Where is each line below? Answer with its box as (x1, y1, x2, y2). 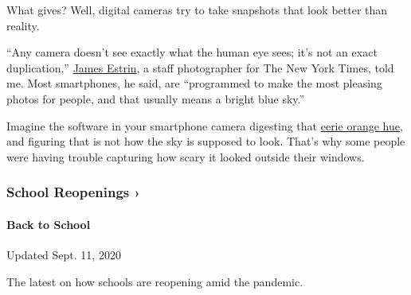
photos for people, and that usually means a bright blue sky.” (6, 90, 305, 107)
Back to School (6, 215, 91, 232)
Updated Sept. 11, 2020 (6, 246, 121, 262)
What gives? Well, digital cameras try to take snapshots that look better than (6, 2, 388, 17)
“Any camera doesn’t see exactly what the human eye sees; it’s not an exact (6, 44, 378, 60)
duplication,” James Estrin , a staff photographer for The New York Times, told (6, 59, 394, 76)
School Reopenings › (6, 182, 140, 202)
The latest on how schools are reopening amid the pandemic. (6, 273, 303, 289)
